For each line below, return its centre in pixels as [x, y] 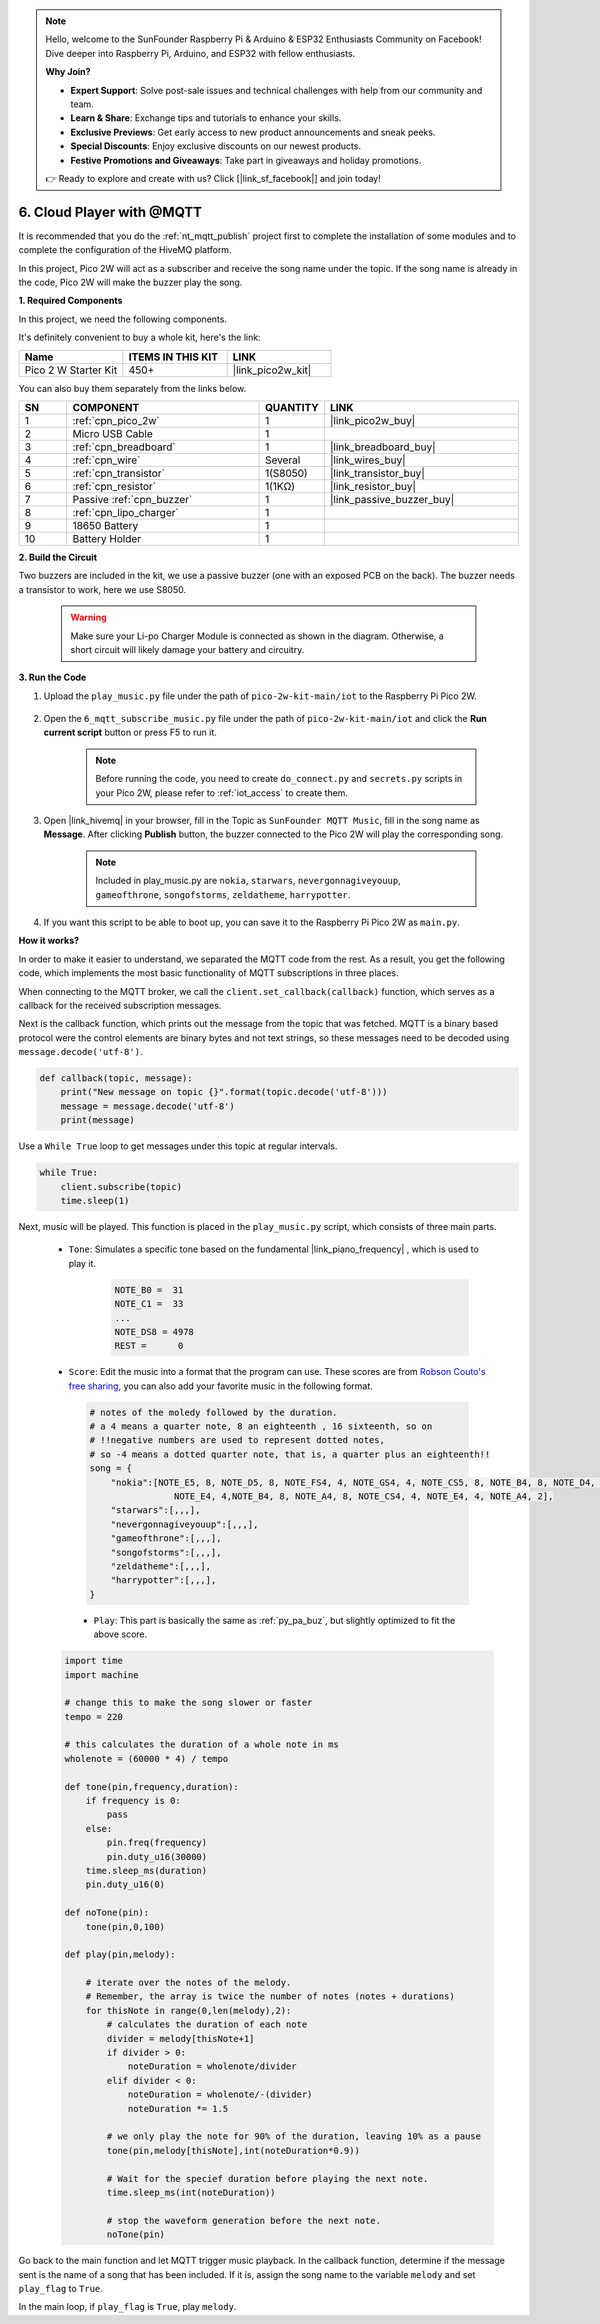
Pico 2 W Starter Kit [71, 370]
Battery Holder [107, 538]
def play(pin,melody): [120, 1954]
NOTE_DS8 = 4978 [154, 1331]
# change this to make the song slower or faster [188, 1703]
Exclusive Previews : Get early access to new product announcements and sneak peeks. [253, 132]
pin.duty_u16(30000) [157, 1856]
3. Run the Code [52, 677]
